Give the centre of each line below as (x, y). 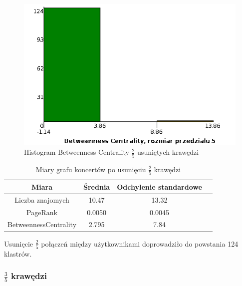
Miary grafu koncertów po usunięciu (91, 169)
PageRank (42, 212)
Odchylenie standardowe (159, 186)
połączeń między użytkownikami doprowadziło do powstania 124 (140, 243)
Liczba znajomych (42, 199)
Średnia (97, 186)
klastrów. (18, 253)
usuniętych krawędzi (168, 152)
